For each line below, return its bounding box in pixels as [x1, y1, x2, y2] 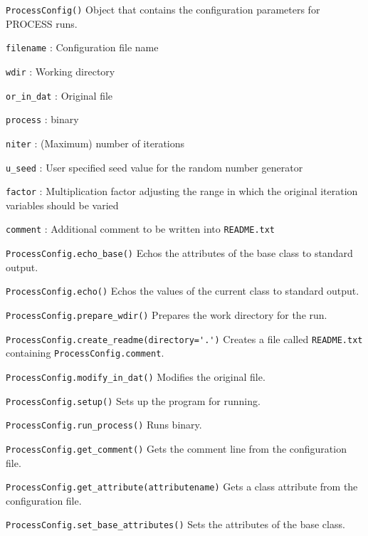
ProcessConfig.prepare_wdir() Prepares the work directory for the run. [6, 308, 327, 322]
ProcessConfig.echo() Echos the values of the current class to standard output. [6, 283, 359, 298]
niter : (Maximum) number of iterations [6, 135, 185, 150]
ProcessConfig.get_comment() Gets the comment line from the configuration [6, 441, 347, 456]
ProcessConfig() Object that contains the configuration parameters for [6, 2, 320, 16]
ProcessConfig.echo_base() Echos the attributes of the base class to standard [6, 246, 353, 261]
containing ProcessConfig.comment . [6, 345, 164, 360]
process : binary [6, 112, 79, 127]
